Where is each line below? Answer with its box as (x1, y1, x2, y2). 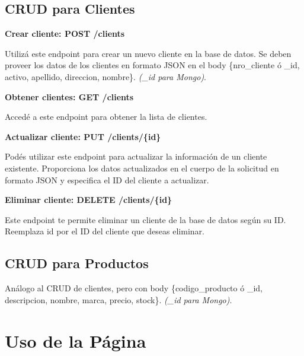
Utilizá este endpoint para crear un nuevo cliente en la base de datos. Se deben (5, 47, 292, 59)
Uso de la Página (5, 328, 146, 352)
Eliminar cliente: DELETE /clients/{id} (5, 193, 172, 206)
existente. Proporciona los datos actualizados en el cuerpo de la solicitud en (5, 161, 279, 174)
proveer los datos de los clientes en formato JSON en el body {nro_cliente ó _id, (5, 59, 300, 71)
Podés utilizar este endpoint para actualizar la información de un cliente (5, 150, 267, 163)
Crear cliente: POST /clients (5, 27, 125, 40)
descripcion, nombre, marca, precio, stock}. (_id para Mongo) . (5, 293, 232, 306)
